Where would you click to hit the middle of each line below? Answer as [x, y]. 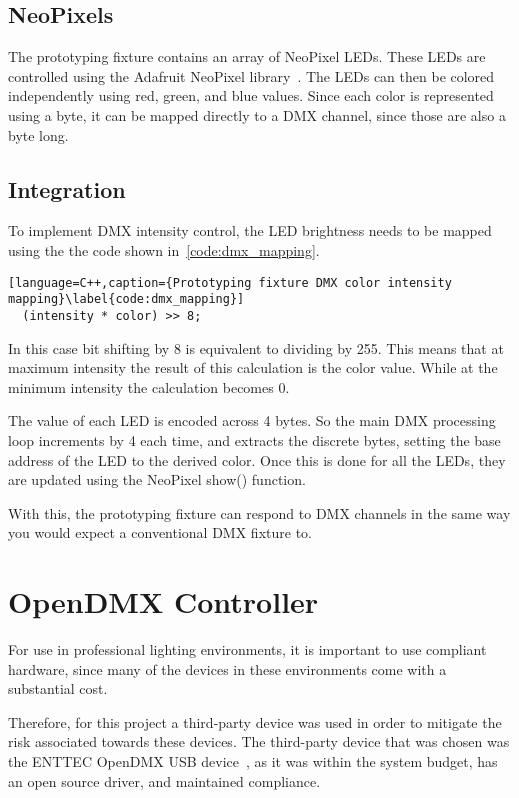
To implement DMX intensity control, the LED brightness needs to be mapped [250, 230]
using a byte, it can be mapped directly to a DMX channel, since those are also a [257, 114]
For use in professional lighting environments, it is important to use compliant [247, 649]
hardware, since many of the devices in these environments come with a [227, 668]
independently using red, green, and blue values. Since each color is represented [251, 95]
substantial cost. [58, 688]
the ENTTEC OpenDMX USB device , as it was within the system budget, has [253, 760]
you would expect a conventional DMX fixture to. [160, 532]
